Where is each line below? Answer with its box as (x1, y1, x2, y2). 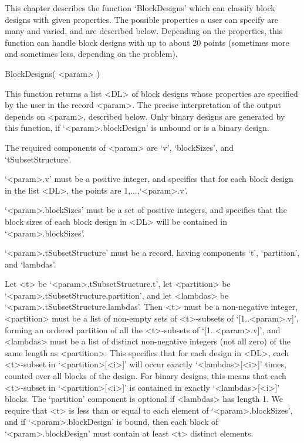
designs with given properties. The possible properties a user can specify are (5, 13, 278, 25)
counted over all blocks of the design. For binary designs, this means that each (5, 370, 286, 382)
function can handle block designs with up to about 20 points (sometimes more (5, 36, 289, 48)
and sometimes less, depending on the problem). (5, 48, 178, 60)
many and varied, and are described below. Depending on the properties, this (5, 25, 283, 37)
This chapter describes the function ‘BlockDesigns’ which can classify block (5, 2, 275, 13)
